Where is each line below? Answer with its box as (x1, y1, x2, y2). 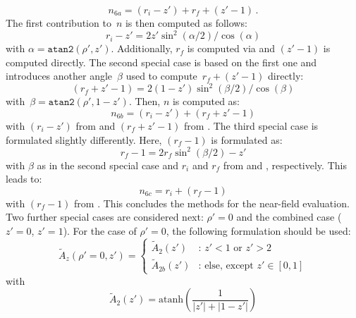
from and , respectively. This (223, 157, 347, 172)
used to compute (125, 68, 197, 83)
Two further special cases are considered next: (6, 209, 204, 224)
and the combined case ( (236, 209, 342, 224)
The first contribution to (6, 16, 111, 30)
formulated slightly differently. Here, (6, 132, 162, 147)
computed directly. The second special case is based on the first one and (6, 54, 317, 69)
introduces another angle (6, 68, 113, 83)
